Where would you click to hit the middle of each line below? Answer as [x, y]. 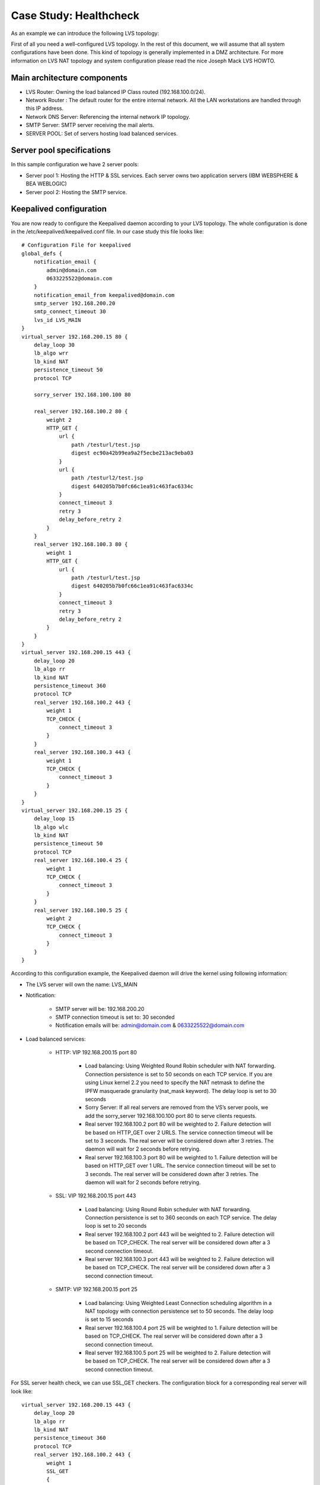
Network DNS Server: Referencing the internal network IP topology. [108, 116]
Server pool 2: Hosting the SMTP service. [76, 192]
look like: [22, 1391]
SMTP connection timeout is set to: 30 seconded [115, 1017]
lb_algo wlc [51, 827]
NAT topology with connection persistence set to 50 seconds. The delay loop [179, 1311]
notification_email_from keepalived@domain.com [104, 295]
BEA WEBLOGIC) [47, 184]
